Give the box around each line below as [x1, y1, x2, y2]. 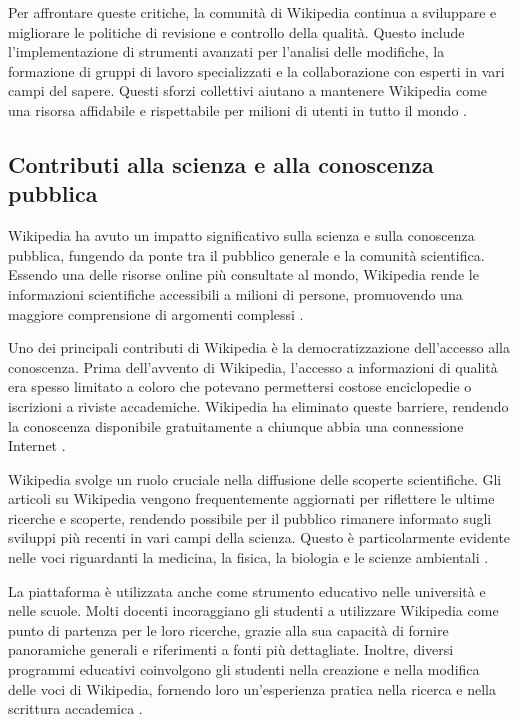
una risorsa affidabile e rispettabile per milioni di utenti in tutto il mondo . [8, 99, 467, 120]
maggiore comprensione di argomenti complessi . [8, 303, 304, 324]
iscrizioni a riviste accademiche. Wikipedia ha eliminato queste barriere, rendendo [8, 395, 509, 416]
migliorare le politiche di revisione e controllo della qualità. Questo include [8, 21, 465, 42]
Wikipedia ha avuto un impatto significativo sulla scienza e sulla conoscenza [8, 225, 475, 246]
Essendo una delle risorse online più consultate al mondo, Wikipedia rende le [8, 264, 479, 285]
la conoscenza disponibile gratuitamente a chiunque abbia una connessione [8, 415, 464, 436]
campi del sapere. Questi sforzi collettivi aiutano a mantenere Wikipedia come [8, 80, 488, 101]
